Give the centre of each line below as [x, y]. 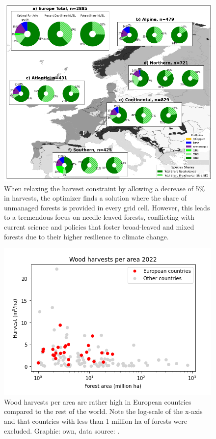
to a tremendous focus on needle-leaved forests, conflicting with [99, 217]
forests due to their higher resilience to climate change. [86, 236]
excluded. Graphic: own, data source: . [62, 430]
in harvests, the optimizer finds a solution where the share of [95, 198]
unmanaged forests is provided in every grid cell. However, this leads [107, 207]
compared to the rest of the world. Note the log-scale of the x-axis [103, 411]
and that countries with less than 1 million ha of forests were [96, 421]
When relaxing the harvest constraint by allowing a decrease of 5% [105, 188]
